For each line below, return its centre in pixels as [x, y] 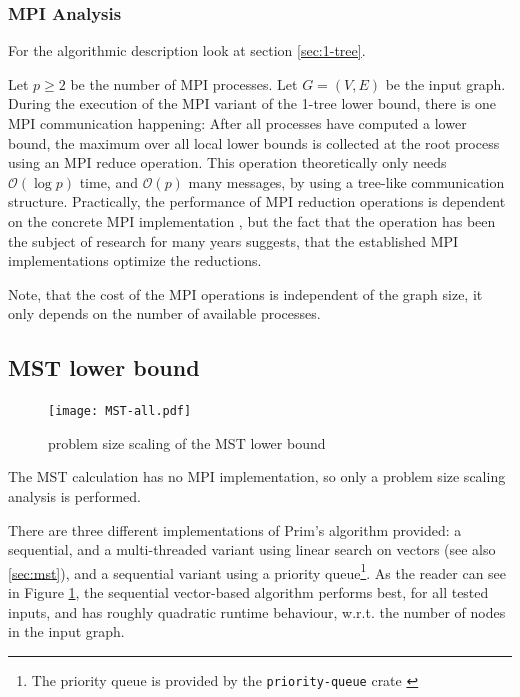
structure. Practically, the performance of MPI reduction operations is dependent [257, 201]
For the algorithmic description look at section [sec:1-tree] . [187, 50]
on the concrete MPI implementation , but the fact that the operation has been [252, 220]
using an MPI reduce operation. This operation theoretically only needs [227, 162]
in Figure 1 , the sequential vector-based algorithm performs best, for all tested [248, 592]
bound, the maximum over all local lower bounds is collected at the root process [254, 142]
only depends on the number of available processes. [164, 313]
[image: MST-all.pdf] [120, 411]
